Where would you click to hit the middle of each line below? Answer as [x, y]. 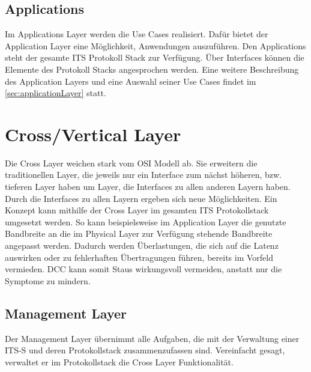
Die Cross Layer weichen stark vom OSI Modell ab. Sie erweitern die [131, 163]
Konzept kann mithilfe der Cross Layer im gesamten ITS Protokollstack [137, 210]
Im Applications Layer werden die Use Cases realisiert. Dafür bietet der [137, 34]
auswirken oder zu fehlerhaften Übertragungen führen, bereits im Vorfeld [139, 257]
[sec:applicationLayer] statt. [56, 93]
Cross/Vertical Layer [93, 134]
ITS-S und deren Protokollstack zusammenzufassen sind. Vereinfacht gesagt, [145, 350]
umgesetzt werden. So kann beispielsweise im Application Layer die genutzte [146, 221]
